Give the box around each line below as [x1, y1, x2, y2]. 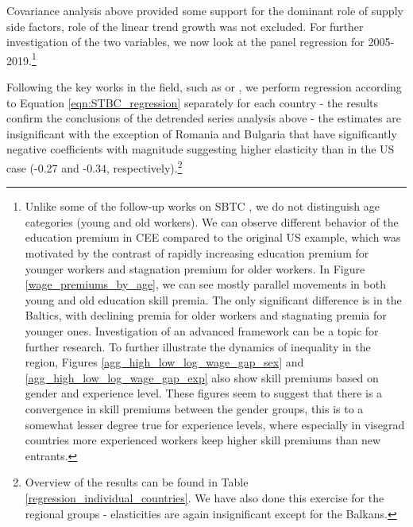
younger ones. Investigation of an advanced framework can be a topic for [25, 323, 379, 339]
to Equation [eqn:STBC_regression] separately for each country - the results [6, 94, 379, 110]
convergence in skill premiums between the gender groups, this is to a [25, 400, 364, 417]
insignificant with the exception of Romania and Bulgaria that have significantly [6, 125, 397, 141]
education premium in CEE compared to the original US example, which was [25, 229, 401, 246]
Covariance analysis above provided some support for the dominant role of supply [6, 2, 403, 18]
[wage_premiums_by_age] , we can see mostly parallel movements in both [25, 276, 386, 293]
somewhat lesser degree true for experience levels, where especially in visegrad [25, 416, 405, 432]
